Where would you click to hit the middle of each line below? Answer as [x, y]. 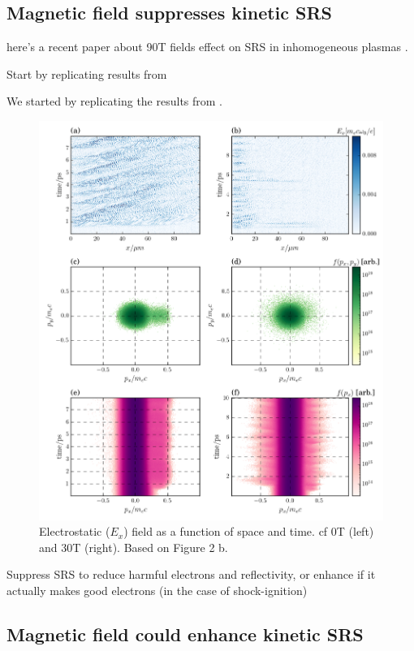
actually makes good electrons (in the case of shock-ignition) [157, 591]
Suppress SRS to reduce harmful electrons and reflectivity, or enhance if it [191, 574]
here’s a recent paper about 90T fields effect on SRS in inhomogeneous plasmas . [207, 47]
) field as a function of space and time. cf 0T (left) [249, 531]
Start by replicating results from [87, 73]
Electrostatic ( [75, 531]
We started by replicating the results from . [115, 101]
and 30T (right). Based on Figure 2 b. [134, 547]
